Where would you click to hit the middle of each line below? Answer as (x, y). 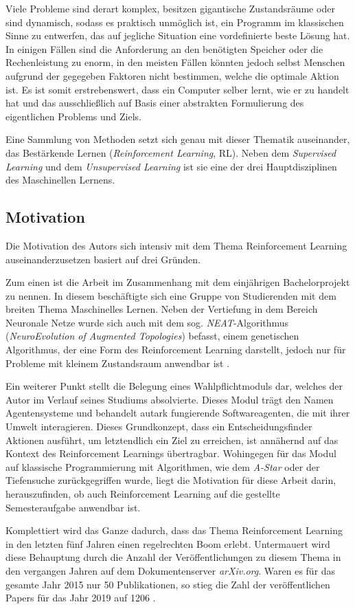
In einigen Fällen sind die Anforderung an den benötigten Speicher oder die (164, 48)
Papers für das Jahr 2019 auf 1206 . (81, 598)
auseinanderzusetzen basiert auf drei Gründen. (103, 259)
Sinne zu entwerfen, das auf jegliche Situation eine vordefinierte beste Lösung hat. (178, 35)
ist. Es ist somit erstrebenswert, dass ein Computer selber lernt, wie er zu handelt (177, 89)
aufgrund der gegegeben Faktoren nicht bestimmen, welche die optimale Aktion (172, 75)
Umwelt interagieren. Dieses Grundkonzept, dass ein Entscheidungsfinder (159, 427)
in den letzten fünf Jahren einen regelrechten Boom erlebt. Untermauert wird (168, 543)
